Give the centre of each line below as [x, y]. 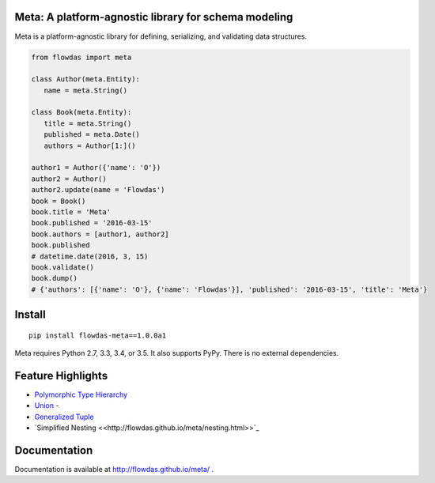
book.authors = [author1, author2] [100, 234]
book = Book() [59, 201]
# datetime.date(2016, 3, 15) [90, 256]
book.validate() [63, 267]
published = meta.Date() [92, 135]
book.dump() [55, 278]
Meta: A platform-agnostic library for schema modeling [154, 17]
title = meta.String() [88, 123]
